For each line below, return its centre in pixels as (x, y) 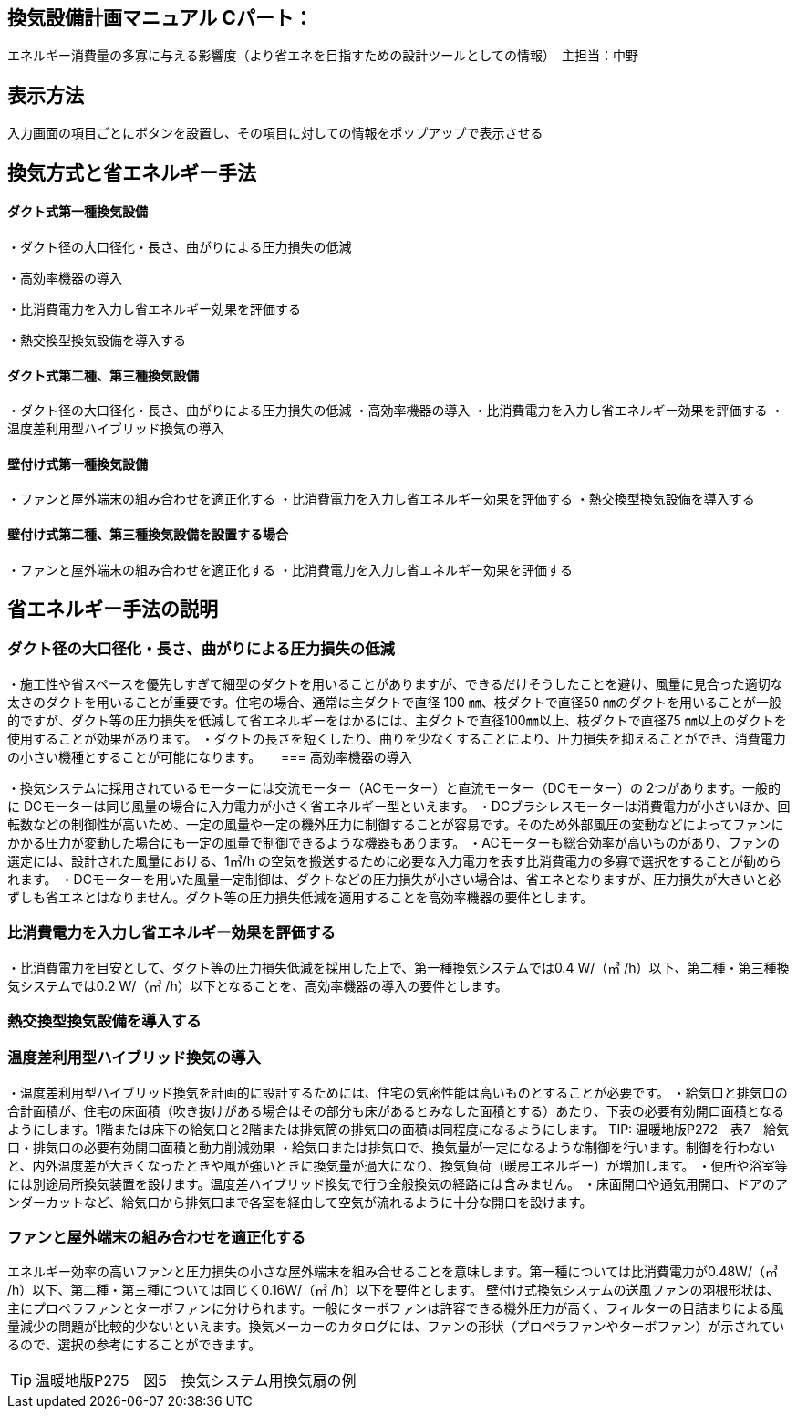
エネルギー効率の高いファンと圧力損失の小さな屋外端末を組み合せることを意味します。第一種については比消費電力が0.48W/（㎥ (393, 1272)
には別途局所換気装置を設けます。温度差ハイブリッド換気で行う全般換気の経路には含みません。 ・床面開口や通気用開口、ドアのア (398, 1183)
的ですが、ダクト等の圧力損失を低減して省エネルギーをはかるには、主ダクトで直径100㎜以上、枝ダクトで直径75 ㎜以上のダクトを (397, 720)
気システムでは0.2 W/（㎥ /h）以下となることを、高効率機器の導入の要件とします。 (258, 985)
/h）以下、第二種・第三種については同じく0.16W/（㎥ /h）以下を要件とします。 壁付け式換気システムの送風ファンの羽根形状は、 (393, 1290)
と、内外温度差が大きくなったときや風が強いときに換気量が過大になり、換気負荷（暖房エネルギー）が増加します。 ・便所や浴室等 (398, 1165)
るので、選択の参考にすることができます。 (135, 1345)
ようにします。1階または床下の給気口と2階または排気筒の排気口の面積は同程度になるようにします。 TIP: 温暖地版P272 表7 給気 (398, 1129)
